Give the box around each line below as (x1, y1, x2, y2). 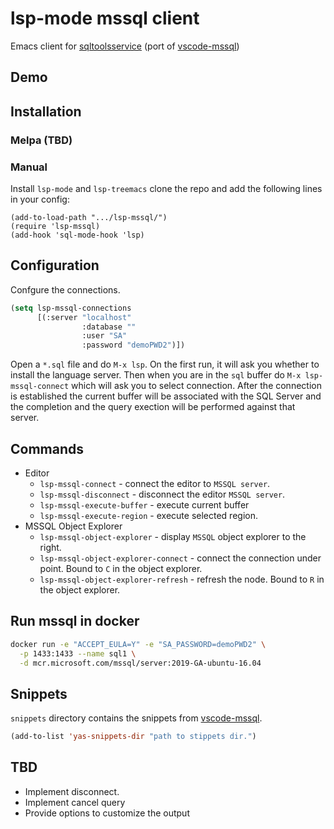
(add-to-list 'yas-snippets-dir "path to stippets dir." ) (10, 732, 257, 742)
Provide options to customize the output (24, 807, 190, 819)
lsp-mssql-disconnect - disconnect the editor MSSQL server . (39, 488, 286, 500)
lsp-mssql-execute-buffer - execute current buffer (39, 498, 250, 511)
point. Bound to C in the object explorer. (39, 562, 203, 574)
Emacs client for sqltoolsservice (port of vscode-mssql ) (10, 40, 240, 52)
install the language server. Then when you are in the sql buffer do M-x (10, 369, 302, 381)
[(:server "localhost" (36, 312, 132, 322)
